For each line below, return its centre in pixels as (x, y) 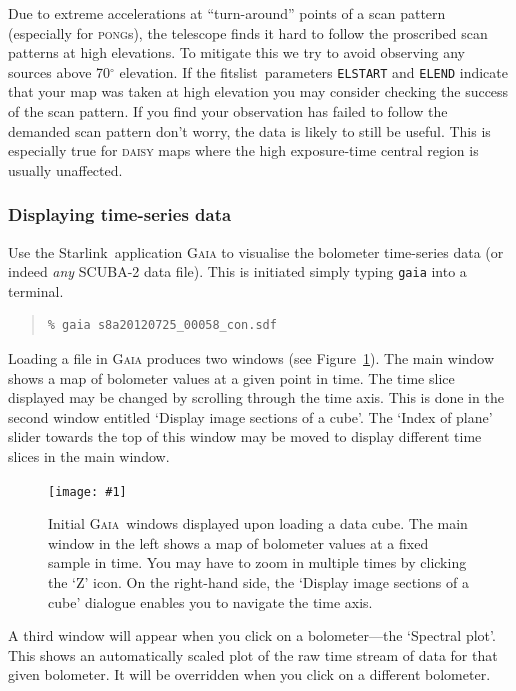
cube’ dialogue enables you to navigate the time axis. (210, 601)
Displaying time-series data (120, 214)
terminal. (36, 290)
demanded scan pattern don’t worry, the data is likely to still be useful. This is (249, 130)
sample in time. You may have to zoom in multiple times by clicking (257, 562)
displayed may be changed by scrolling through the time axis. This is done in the (256, 397)
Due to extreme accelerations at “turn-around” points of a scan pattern (227, 13)
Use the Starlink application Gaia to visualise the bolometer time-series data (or (256, 251)
